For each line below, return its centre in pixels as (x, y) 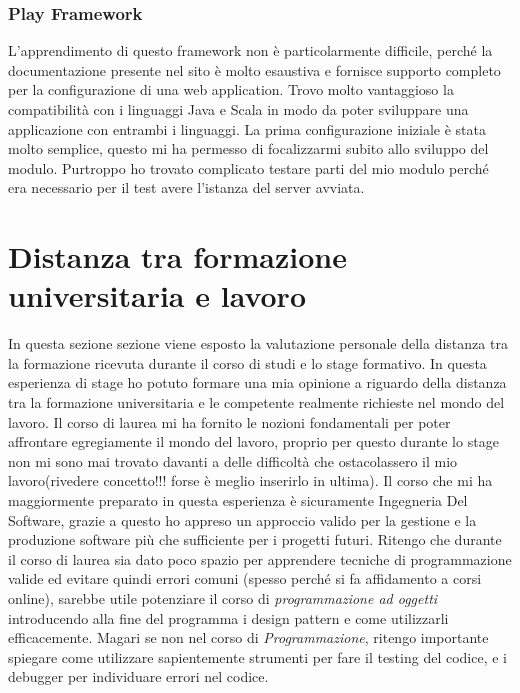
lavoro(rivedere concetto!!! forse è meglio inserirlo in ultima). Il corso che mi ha (250, 480)
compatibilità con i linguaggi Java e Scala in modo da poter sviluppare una (238, 109)
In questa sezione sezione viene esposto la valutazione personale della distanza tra (258, 343)
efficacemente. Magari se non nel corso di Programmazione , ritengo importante (248, 637)
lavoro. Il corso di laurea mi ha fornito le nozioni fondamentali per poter (229, 421)
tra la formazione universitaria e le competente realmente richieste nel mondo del (256, 402)
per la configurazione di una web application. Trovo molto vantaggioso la (231, 89)
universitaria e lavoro (157, 295)
